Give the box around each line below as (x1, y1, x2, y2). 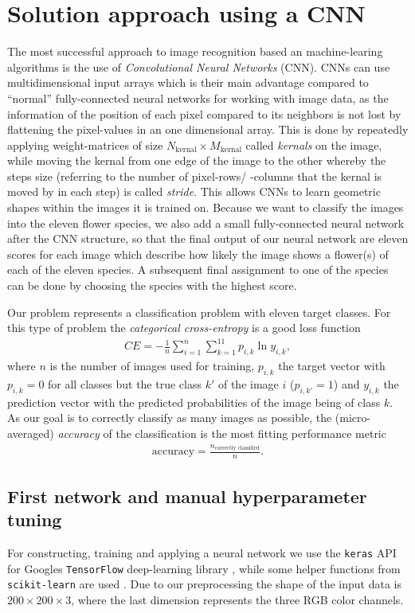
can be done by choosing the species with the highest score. (7, 277, 297, 294)
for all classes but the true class (48, 375, 202, 392)
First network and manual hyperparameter (7, 483, 367, 508)
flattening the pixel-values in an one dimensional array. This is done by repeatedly (7, 121, 409, 138)
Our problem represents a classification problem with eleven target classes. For (7, 303, 391, 320)
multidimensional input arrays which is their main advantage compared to (7, 74, 369, 91)
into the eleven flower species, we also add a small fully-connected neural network (7, 214, 405, 231)
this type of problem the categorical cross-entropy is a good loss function (7, 319, 361, 336)
